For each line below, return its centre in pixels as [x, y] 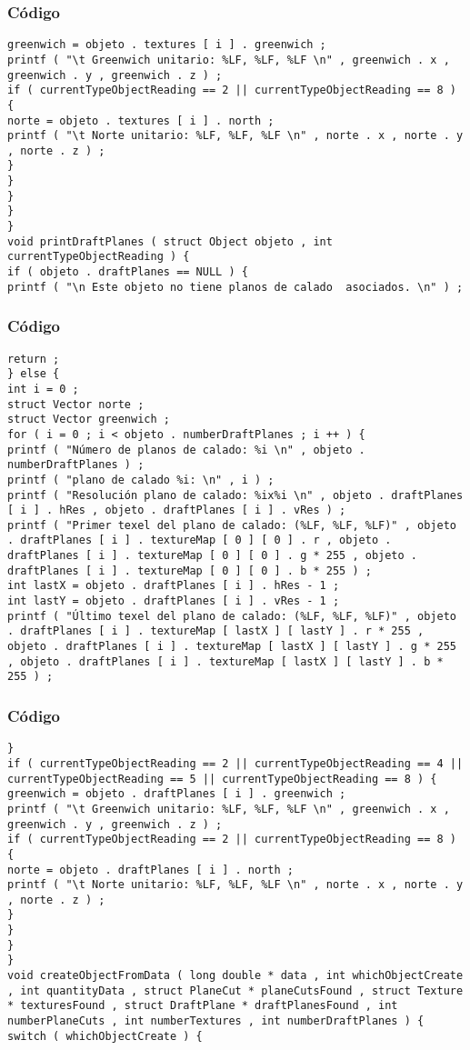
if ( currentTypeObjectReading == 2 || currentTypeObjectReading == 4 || [235, 763]
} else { [34, 374]
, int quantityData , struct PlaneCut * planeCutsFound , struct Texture [235, 990]
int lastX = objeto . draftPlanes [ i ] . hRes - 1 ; [174, 586]
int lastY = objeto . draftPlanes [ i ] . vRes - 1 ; [174, 601]
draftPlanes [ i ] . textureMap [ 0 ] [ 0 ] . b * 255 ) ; [190, 570]
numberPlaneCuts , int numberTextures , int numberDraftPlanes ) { [216, 1021]
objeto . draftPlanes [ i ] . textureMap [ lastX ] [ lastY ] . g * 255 [232, 647]
